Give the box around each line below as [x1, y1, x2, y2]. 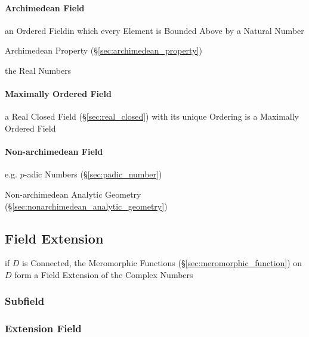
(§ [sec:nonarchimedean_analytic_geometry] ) [5, 199, 168, 212]
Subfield [5, 294, 45, 308]
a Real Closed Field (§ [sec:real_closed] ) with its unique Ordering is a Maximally [5, 110, 299, 123]
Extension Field [5, 321, 82, 336]
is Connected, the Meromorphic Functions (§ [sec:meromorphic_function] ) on [22, 257, 302, 269]
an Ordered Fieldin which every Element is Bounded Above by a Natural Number [5, 24, 304, 36]
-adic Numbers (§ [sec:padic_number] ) [24, 168, 162, 180]
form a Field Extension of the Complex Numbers [14, 268, 193, 280]
